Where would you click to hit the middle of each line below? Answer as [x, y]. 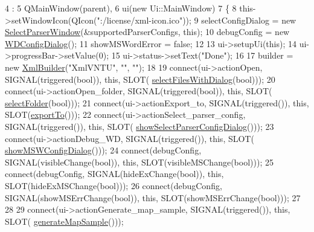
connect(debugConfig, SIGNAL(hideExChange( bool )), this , [114, 174]
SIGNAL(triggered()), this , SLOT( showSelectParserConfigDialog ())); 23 [139, 126]
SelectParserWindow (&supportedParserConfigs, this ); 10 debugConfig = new [147, 32]
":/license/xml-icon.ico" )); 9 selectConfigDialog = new [197, 20]
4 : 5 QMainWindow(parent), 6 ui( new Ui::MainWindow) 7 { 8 [121, 8]
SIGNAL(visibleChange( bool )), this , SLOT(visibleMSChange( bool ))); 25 [139, 162]
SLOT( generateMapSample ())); [64, 221]
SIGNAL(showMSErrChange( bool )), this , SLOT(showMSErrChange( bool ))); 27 [153, 197]
